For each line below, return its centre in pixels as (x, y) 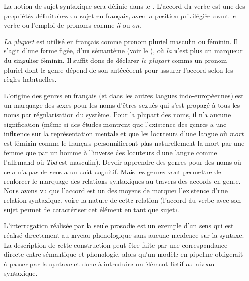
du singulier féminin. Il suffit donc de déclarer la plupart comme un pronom (116, 60)
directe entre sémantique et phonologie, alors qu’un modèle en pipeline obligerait (124, 254)
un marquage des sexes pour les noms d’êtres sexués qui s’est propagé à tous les (122, 105)
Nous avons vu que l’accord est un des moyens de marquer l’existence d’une (116, 190)
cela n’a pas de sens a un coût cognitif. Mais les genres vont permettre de (113, 171)
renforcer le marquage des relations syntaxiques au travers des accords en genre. (122, 181)
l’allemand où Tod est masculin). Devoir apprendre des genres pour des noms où (123, 162)
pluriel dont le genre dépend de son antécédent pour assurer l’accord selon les (118, 70)
